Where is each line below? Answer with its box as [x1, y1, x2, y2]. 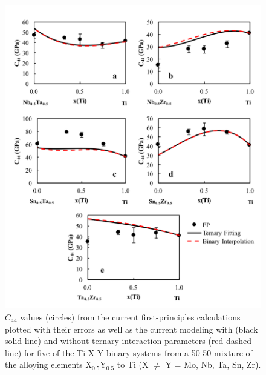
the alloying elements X [5, 358, 92, 371]
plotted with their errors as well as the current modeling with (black [5, 322, 258, 335]
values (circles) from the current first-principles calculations [20, 310, 241, 323]
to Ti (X [117, 358, 149, 371]
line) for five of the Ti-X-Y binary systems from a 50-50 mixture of [5, 346, 253, 359]
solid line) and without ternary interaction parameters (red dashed [5, 334, 252, 347]
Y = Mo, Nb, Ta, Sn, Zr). [165, 358, 261, 371]
